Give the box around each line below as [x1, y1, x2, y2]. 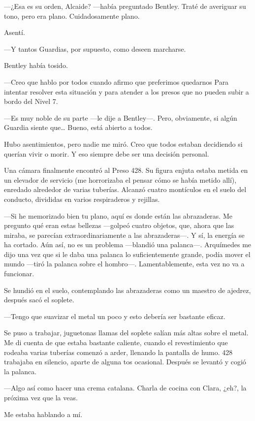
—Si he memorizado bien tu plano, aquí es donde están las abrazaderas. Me [4, 210, 232, 221]
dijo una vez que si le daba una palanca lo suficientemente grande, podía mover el [4, 249, 251, 259]
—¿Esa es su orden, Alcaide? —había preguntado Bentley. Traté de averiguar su [4, 1, 246, 11]
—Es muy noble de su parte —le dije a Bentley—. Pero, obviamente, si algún [4, 112, 237, 123]
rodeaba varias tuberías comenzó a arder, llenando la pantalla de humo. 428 [4, 347, 233, 357]
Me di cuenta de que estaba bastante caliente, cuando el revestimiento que [4, 337, 228, 348]
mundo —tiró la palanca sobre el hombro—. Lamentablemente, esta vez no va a [4, 259, 245, 269]
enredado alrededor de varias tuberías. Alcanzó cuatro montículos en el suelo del [4, 184, 247, 194]
